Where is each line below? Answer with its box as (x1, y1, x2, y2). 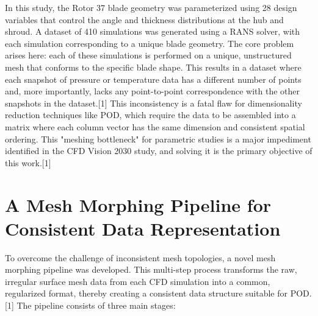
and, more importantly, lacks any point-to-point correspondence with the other (5, 85, 300, 97)
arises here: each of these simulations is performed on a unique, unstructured (5, 49, 292, 61)
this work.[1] (5, 156, 51, 169)
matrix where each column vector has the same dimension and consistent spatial (5, 120, 305, 133)
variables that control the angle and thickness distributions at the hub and (5, 13, 284, 26)
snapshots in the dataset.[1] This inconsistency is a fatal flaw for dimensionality (5, 96, 302, 109)
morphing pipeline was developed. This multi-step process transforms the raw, (5, 263, 297, 276)
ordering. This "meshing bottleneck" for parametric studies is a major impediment (5, 132, 311, 145)
